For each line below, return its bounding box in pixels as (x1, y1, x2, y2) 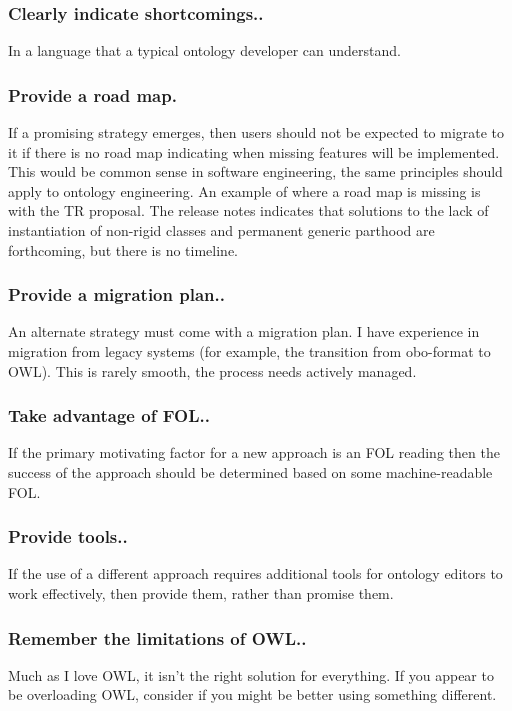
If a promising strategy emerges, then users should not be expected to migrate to (8, 122, 505, 143)
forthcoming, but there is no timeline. (8, 239, 239, 260)
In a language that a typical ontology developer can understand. (8, 40, 401, 61)
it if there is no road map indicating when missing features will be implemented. (8, 141, 500, 162)
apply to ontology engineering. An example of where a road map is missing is (8, 180, 481, 201)
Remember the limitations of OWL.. (8, 625, 307, 650)
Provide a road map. (8, 82, 177, 107)
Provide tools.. (8, 524, 128, 549)
